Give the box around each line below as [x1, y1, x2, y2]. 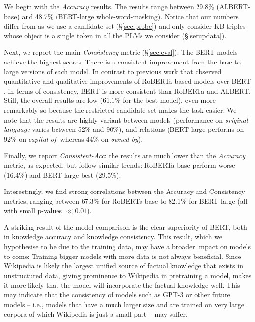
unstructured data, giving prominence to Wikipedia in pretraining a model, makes [4, 270, 252, 280]
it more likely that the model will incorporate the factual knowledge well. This [4, 280, 240, 290]
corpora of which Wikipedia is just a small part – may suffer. [4, 309, 188, 319]
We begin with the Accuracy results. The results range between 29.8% [4, 1, 214, 11]
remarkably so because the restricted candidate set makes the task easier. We [4, 104, 237, 115]
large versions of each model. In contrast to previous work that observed [4, 66, 222, 76]
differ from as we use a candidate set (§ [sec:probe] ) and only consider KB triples [4, 21, 246, 31]
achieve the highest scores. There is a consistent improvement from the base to [4, 56, 241, 66]
